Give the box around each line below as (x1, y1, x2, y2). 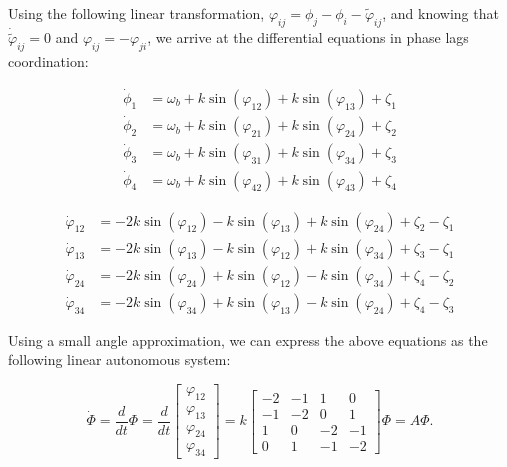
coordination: (8, 51, 89, 72)
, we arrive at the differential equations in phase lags (147, 27, 469, 48)
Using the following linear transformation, (8, 3, 265, 23)
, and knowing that (382, 3, 499, 23)
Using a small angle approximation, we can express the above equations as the (8, 329, 488, 350)
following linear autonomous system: (8, 349, 231, 370)
